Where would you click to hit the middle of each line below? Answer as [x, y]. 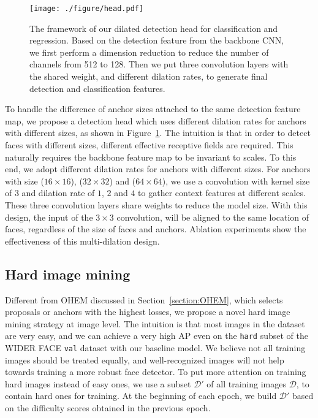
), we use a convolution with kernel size [236, 180]
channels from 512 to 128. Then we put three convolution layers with [159, 64]
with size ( [25, 180]
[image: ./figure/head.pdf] [87, 9]
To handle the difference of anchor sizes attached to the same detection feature [153, 109]
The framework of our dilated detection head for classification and [154, 28]
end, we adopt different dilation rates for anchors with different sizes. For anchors [158, 169]
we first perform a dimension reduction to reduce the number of [149, 52]
